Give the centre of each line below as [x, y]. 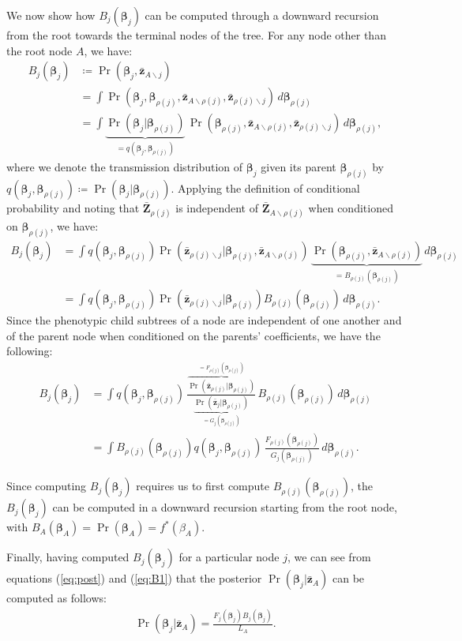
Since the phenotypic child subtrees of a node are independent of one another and [204, 320]
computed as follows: [56, 598]
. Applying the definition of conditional [265, 187]
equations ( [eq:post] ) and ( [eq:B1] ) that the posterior [134, 578]
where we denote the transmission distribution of [125, 166]
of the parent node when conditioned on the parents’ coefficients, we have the [193, 335]
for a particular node [229, 557]
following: [30, 351]
